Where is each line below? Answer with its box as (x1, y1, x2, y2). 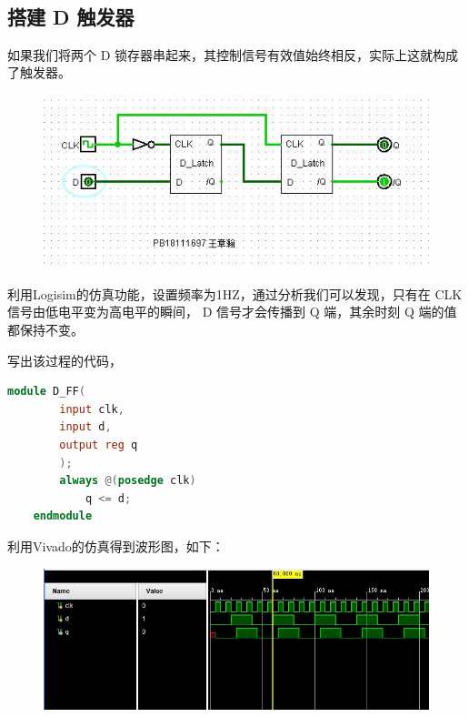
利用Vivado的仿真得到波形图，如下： (7, 536, 225, 555)
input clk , (59, 402, 125, 416)
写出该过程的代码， (7, 350, 122, 369)
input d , (59, 420, 112, 434)
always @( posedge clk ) (59, 474, 196, 488)
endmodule (33, 510, 93, 523)
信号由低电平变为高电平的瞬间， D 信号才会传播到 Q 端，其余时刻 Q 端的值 (7, 302, 457, 321)
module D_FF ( (7, 385, 85, 399)
